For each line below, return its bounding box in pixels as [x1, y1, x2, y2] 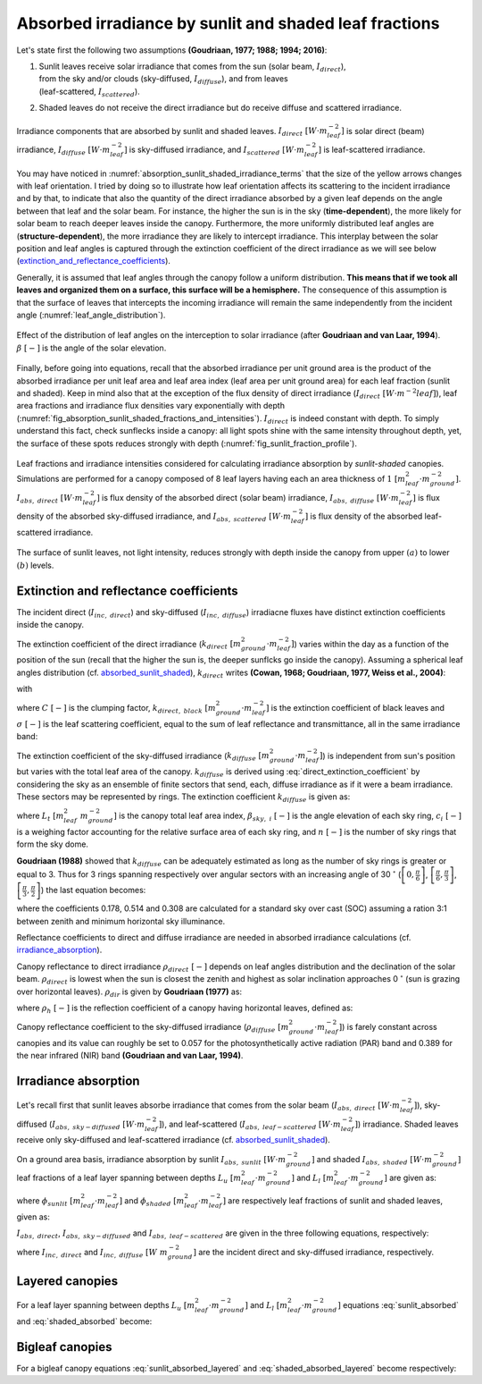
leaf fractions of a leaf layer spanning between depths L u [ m [16, 1172, 242, 1185]
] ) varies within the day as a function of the [290, 638, 450, 649]
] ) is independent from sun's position [319, 750, 455, 761]
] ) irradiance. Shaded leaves [353, 1118, 459, 1129]
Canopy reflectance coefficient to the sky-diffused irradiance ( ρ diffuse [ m [16, 1022, 289, 1034]
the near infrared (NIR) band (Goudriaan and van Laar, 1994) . [16, 1051, 244, 1061]
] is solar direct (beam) [340, 125, 425, 136]
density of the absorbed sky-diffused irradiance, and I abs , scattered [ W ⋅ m [16, 511, 292, 524]
